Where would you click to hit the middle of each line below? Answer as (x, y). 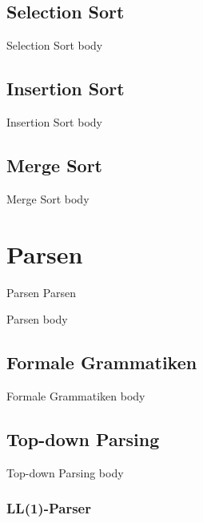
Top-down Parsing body (65, 472)
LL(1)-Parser (49, 508)
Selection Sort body (55, 45)
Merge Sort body (48, 198)
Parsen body (37, 319)
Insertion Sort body (54, 122)
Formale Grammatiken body (76, 395)
